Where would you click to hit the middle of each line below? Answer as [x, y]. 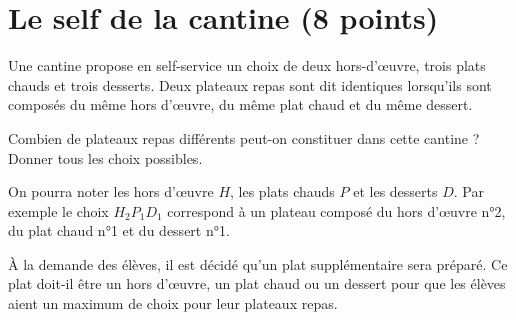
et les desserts [395, 191]
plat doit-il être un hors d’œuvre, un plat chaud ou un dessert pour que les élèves [257, 283]
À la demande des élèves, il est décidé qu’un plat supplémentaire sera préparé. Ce [258, 263]
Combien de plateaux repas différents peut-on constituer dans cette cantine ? [244, 137]
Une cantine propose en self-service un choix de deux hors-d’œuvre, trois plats [247, 65]
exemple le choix [58, 210]
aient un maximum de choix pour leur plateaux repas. [173, 303]
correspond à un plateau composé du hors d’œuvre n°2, [336, 210]
